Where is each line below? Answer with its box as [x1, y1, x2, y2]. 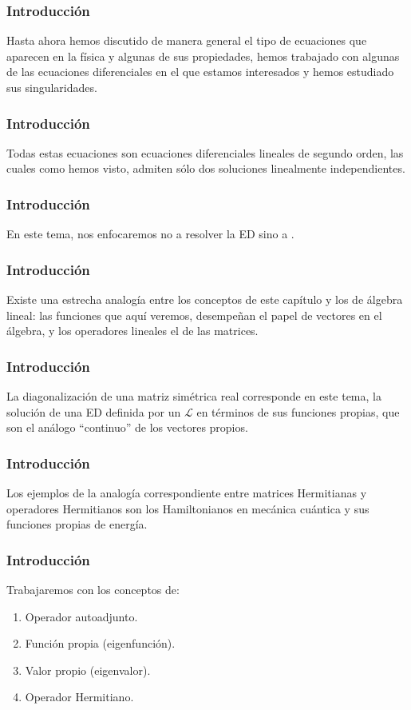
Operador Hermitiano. [25, 688, 134, 705]
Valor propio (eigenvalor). [25, 661, 151, 678]
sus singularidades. [6, 79, 97, 95]
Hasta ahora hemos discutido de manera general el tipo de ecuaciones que [6, 32, 367, 49]
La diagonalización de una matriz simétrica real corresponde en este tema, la [6, 388, 381, 405]
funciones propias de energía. [6, 516, 148, 532]
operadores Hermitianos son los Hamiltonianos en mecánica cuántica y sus [6, 500, 370, 517]
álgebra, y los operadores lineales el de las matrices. [6, 322, 259, 339]
